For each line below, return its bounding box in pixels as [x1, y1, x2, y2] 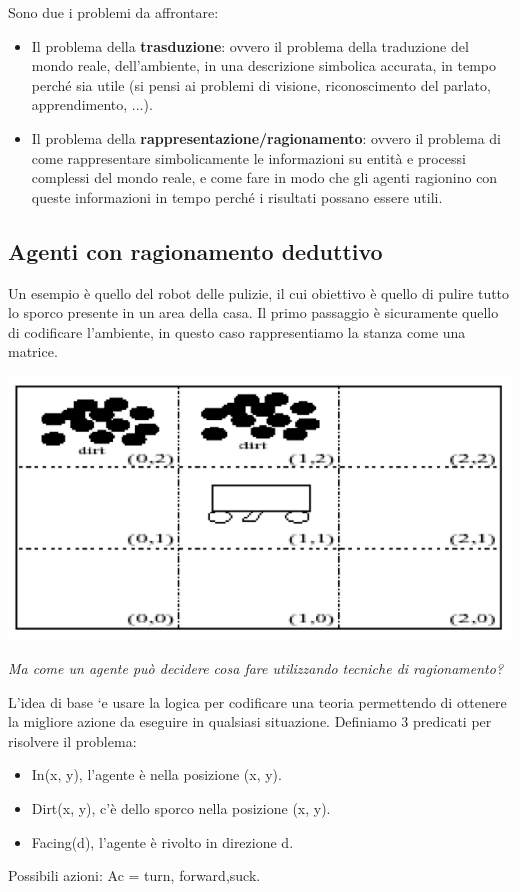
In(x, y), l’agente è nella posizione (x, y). [31, 764, 282, 785]
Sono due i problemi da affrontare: [8, 2, 219, 22]
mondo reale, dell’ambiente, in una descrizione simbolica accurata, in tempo [31, 55, 497, 76]
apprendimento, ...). [31, 94, 153, 115]
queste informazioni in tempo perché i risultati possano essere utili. [31, 186, 443, 207]
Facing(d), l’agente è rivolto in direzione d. [31, 831, 294, 852]
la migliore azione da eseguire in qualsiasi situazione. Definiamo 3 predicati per [8, 711, 492, 732]
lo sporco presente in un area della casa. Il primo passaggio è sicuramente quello [8, 302, 499, 323]
